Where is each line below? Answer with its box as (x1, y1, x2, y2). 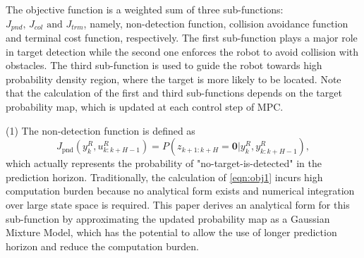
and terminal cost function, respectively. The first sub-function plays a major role (6, 30, 358, 45)
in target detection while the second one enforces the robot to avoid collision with (6, 44, 359, 59)
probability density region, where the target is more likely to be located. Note (6, 71, 341, 86)
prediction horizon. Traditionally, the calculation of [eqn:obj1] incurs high (6, 169, 323, 184)
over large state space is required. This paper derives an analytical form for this (6, 197, 350, 211)
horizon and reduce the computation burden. (6, 238, 199, 253)
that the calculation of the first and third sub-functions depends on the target (6, 85, 342, 100)
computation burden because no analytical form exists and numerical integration (6, 183, 355, 198)
